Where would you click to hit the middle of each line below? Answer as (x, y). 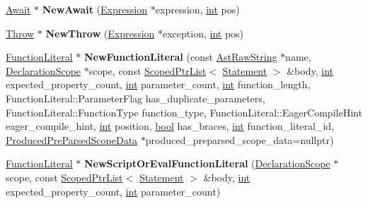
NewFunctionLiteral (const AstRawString (180, 57)
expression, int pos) (197, 9)
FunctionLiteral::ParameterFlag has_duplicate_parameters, (136, 98)
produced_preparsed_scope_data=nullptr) (240, 139)
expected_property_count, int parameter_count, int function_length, (158, 84)
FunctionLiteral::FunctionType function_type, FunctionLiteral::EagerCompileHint (184, 112)
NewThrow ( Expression (100, 33)
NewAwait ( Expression (95, 9)
